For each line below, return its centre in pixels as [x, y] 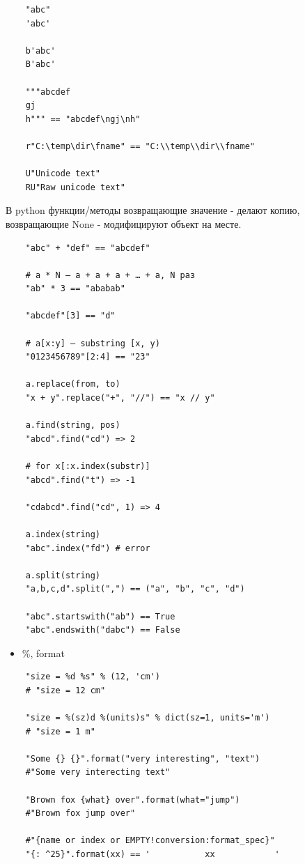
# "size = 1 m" [60, 731]
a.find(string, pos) [73, 425]
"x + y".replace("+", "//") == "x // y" [120, 398]
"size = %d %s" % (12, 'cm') [93, 677]
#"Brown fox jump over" [80, 813]
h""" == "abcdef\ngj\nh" [83, 119]
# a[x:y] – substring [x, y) [93, 343]
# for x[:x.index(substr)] [88, 466]
